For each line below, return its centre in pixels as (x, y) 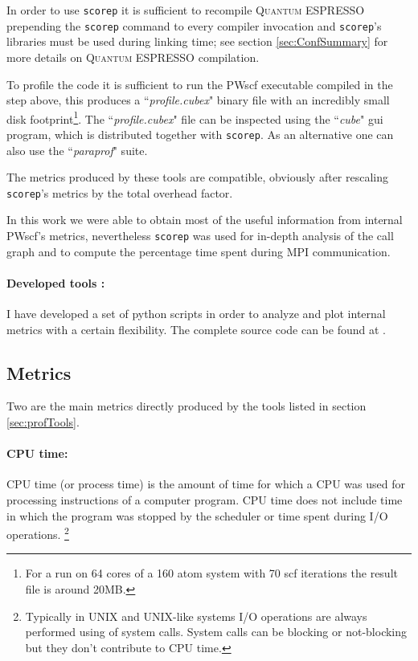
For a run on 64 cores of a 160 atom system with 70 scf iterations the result (211, 573)
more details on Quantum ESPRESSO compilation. (133, 57)
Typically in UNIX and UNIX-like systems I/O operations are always (196, 616)
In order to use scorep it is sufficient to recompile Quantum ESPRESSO (186, 10)
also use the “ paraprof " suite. (77, 150)
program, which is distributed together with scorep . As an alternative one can (200, 134)
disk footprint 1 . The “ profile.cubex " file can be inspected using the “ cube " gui (195, 117)
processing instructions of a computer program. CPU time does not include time (205, 500)
